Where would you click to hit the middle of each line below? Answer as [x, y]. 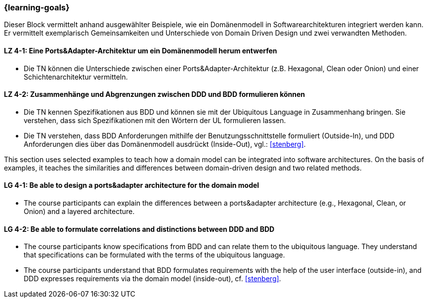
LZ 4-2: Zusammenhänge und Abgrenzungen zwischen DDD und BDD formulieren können [155, 94]
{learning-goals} [37, 7]
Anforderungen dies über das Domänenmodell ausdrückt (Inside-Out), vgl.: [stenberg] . [165, 144]
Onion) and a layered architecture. [79, 212]
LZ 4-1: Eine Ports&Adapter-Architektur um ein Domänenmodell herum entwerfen [141, 50]
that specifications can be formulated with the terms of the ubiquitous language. [154, 255]
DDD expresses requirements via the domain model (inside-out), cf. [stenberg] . [152, 279]
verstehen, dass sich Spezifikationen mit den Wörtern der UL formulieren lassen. [155, 120]
